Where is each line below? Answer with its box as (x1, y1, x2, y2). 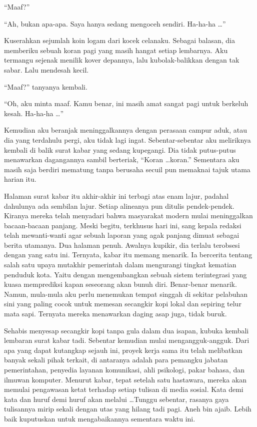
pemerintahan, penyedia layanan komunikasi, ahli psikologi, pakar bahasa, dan (4, 364, 245, 374)
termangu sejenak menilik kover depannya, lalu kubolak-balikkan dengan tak (4, 55, 239, 65)
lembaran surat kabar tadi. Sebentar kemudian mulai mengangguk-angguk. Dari (4, 335, 249, 345)
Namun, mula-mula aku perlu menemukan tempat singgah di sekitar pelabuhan (4, 288, 248, 299)
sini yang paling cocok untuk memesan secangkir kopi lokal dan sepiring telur (4, 298, 241, 309)
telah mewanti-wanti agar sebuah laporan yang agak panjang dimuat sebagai (4, 230, 239, 240)
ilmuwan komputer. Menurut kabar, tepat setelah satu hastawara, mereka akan (4, 374, 246, 384)
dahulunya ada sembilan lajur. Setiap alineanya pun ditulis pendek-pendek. (4, 200, 234, 211)
